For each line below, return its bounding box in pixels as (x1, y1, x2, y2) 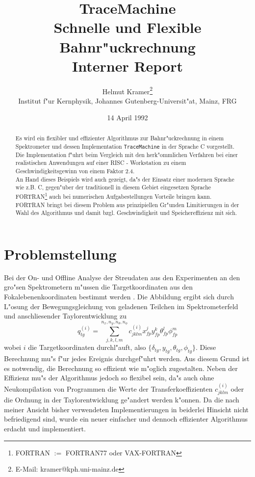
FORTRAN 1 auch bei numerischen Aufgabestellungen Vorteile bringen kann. (15, 191, 212, 200)
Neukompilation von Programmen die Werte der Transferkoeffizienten (4, 383, 213, 394)
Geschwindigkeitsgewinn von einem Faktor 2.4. (15, 167, 135, 175)
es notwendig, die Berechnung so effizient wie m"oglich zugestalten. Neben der (4, 363, 238, 373)
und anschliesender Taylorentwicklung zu (4, 311, 127, 321)
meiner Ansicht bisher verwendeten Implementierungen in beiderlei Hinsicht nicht (4, 404, 249, 414)
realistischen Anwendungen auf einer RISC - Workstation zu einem (15, 159, 186, 167)
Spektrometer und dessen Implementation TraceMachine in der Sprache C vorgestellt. (15, 142, 235, 150)
